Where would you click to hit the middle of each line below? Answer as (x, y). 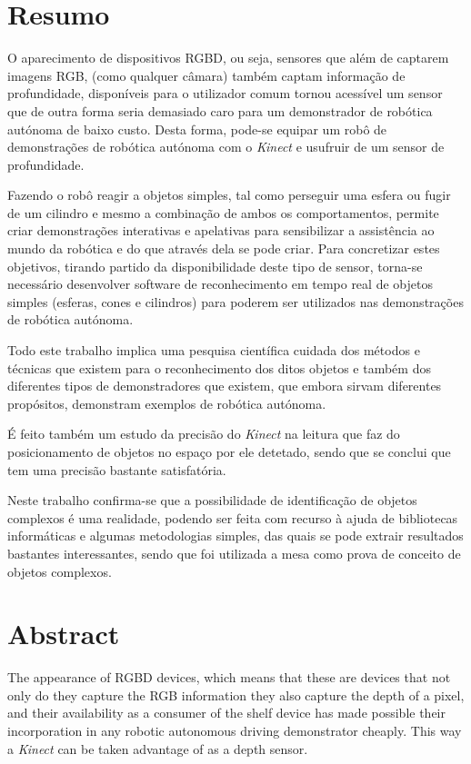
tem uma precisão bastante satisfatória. (117, 469)
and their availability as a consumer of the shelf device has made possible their (227, 713)
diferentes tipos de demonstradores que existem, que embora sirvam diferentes (225, 386)
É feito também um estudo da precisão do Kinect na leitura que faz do (204, 434)
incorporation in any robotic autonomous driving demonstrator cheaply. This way (235, 731)
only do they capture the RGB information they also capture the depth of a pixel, (236, 695)
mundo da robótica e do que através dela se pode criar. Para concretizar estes (224, 248)
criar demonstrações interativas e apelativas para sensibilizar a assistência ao (221, 230)
